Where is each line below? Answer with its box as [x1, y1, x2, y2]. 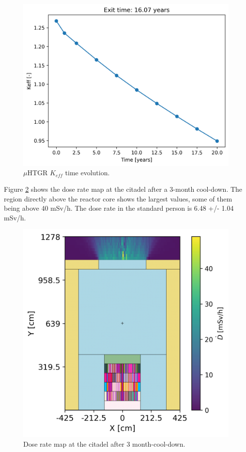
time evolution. [65, 167, 110, 178]
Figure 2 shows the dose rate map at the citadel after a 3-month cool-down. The [4, 184, 243, 194]
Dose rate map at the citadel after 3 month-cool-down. [23, 439, 185, 449]
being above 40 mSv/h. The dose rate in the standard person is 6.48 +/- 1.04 [4, 203, 234, 213]
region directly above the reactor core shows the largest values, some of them [4, 193, 232, 203]
